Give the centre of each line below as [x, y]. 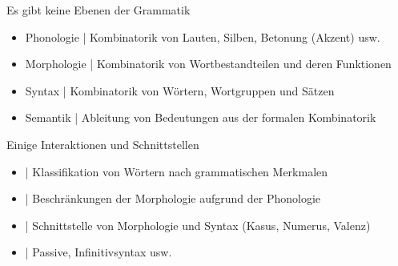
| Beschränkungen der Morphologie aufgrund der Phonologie [173, 198]
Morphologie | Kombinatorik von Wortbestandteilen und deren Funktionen [208, 64]
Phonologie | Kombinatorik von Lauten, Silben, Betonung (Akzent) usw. [203, 36]
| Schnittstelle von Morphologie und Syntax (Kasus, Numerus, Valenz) [198, 225]
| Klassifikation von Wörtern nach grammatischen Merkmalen [177, 171]
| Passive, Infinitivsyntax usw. [98, 252]
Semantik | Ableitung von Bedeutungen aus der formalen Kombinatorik [201, 117]
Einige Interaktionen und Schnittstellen [103, 144]
